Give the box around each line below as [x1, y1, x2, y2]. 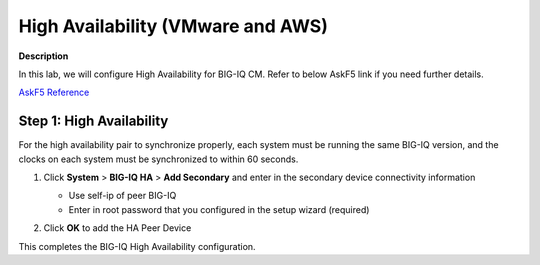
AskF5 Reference [18, 86, 90, 99]
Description [18, 50, 69, 62]
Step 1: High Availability [18, 113, 169, 130]
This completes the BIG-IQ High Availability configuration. [18, 240, 256, 252]
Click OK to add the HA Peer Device [43, 222, 192, 234]
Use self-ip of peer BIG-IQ [68, 190, 177, 202]
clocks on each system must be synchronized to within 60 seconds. [18, 153, 299, 165]
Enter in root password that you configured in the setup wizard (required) [68, 203, 370, 215]
